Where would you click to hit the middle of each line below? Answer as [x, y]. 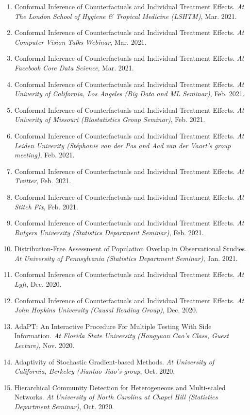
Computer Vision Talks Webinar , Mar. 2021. [80, 42]
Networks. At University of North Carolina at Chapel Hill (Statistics [116, 397]
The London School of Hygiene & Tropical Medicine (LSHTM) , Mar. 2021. [125, 16]
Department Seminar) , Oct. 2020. [64, 406]
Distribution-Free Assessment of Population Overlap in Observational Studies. [130, 249]
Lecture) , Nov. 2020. [44, 345]
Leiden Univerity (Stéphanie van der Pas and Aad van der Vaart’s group [123, 145]
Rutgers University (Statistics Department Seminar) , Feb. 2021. [109, 232]
